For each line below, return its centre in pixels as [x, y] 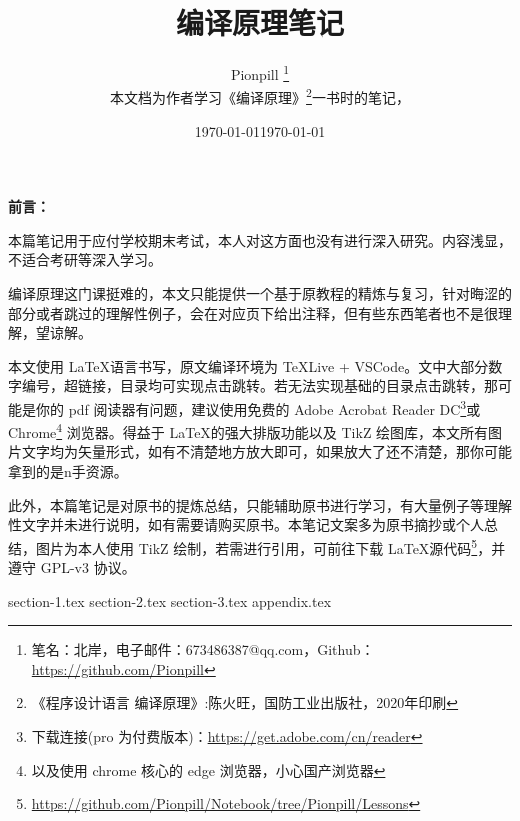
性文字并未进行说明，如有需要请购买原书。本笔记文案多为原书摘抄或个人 [246, 524]
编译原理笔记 [259, 22]
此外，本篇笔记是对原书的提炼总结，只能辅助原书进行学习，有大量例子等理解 [260, 504]
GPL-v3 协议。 [88, 567]
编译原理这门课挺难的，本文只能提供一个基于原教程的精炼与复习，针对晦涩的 [260, 293]
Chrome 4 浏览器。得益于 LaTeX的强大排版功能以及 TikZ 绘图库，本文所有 [248, 430]
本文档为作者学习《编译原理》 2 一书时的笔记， [260, 96]
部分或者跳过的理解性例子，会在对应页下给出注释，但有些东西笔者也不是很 [253, 312]
